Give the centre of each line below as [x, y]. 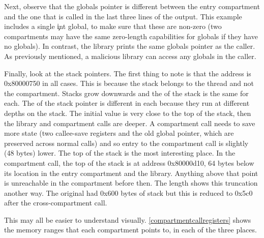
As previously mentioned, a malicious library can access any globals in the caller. [130, 56]
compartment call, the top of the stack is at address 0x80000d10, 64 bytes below [129, 162]
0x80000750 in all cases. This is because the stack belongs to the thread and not [129, 83]
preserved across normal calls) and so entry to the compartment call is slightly [126, 143]
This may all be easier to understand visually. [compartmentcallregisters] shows [128, 219]
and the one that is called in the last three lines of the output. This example [123, 16]
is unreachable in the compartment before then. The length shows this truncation [131, 183]
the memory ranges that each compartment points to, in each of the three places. [130, 230]
